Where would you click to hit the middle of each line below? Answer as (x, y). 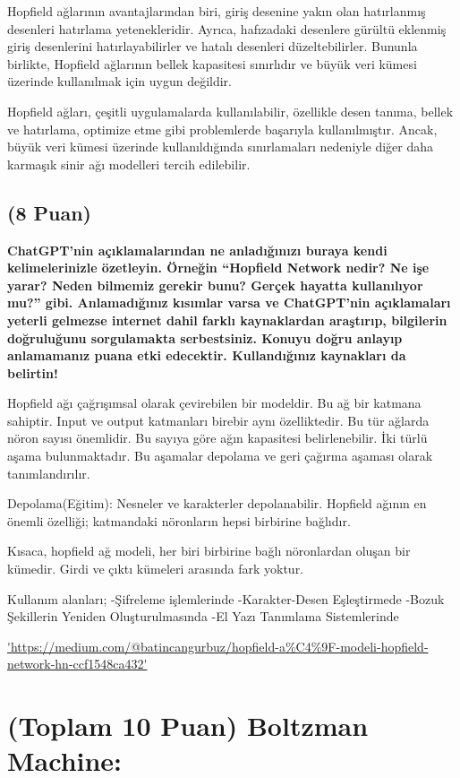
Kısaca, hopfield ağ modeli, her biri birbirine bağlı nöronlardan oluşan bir (209, 551)
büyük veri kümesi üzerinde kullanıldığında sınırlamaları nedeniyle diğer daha (221, 147)
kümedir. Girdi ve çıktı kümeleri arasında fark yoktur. (156, 569)
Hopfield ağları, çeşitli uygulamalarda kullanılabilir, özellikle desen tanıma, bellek (230, 111)
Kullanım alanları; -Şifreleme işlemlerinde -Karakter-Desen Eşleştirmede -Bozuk (226, 598)
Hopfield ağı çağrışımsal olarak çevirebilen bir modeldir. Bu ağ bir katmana (214, 403)
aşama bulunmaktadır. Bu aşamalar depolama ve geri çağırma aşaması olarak (220, 456)
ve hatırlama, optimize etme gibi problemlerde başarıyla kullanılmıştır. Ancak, (222, 129)
